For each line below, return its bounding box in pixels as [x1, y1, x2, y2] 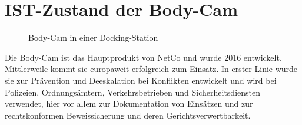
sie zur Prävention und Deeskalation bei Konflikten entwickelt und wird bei [5, 74, 277, 86]
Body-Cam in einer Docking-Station [28, 31, 158, 44]
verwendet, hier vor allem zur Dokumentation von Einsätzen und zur [5, 97, 253, 110]
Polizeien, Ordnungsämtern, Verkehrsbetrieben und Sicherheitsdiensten [5, 85, 261, 98]
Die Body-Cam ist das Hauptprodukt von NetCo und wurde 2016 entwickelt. [5, 51, 282, 63]
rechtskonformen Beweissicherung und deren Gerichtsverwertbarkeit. [5, 108, 251, 121]
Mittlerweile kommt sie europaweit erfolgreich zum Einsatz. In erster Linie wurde [5, 63, 298, 75]
